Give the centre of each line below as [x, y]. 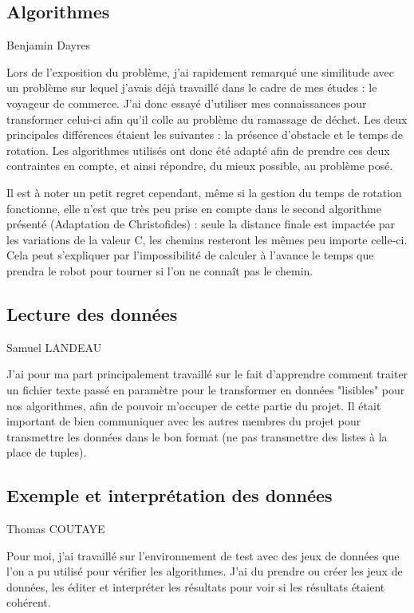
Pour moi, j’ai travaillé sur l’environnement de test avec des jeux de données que [203, 555]
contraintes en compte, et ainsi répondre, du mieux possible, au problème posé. [200, 166]
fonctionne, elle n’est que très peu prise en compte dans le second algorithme [194, 208]
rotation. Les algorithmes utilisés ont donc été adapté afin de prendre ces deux [198, 150]
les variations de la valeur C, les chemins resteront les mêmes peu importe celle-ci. [207, 239]
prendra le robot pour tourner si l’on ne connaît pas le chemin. [160, 270]
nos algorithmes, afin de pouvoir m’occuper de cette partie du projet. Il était [194, 405]
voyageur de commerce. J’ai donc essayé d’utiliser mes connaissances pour [187, 103]
